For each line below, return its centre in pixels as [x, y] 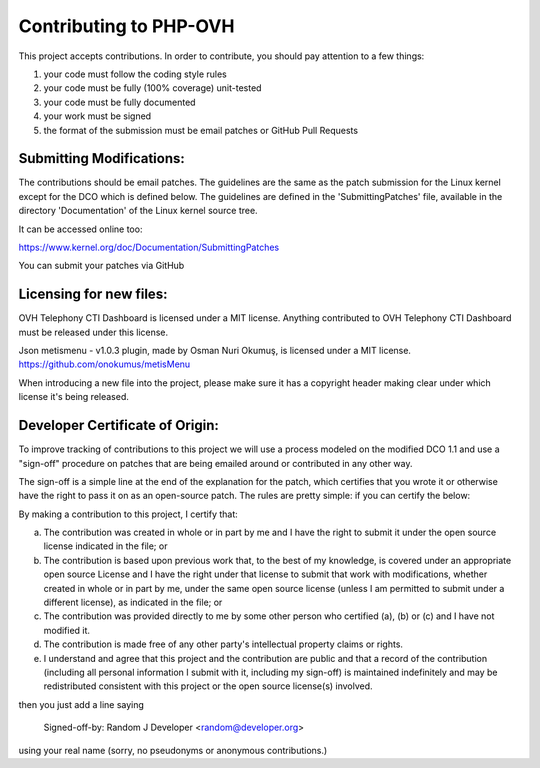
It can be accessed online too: [80, 229]
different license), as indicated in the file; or [133, 602]
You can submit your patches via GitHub [101, 266]
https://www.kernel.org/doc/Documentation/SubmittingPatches [149, 247]
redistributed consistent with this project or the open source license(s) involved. [208, 686]
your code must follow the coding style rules [135, 74]
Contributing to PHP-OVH [126, 26]
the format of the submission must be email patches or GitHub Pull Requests [201, 130]
